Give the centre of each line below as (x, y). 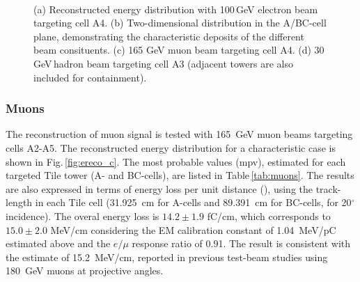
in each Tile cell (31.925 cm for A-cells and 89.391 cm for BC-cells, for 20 (193, 202)
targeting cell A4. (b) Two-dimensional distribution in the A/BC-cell (180, 23)
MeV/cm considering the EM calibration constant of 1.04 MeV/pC (193, 229)
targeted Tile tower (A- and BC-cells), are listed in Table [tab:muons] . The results (180, 175)
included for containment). (90, 77)
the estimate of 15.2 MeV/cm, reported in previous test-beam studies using (167, 257)
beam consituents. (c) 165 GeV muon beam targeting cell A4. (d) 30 (179, 50)
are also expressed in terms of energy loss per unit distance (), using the (159, 188)
